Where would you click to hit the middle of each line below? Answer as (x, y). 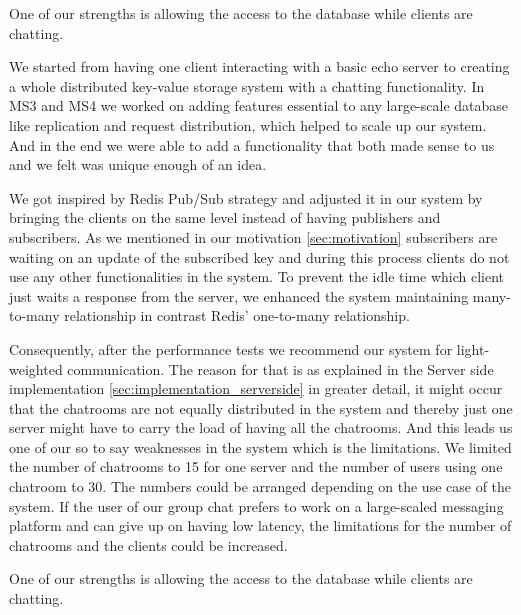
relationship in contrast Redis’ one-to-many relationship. (237, 315)
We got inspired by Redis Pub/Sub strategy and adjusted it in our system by (246, 197)
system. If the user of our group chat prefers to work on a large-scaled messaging (256, 505)
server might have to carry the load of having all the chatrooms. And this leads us (261, 427)
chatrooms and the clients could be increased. (148, 544)
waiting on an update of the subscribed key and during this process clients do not (259, 256)
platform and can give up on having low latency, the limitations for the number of (260, 525)
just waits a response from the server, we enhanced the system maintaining (239, 295)
